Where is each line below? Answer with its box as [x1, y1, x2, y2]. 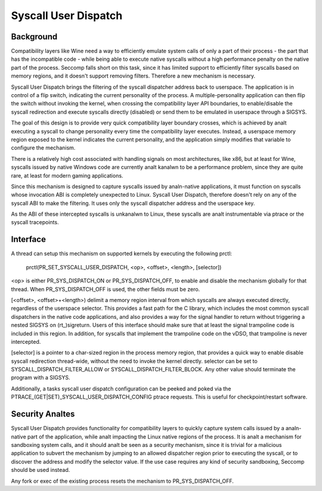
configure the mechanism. [11, 144, 76, 151]
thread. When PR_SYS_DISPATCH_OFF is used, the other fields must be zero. [11, 285, 200, 293]
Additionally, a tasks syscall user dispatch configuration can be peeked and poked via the [11, 385, 231, 392]
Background [11, 32, 58, 42]
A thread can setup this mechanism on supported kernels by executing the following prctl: [11, 250, 233, 257]
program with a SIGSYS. [11, 374, 71, 381]
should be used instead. [11, 467, 70, 474]
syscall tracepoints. [11, 219, 59, 226]
